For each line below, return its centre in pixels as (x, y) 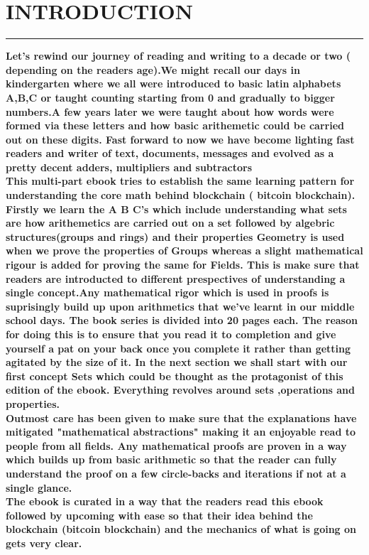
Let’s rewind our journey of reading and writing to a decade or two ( (178, 56)
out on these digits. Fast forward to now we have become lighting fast (180, 139)
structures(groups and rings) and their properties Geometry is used (175, 236)
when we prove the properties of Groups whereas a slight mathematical (184, 250)
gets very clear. (44, 543)
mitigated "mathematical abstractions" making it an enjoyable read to (181, 432)
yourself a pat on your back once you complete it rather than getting (178, 348)
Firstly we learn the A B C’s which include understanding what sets (176, 209)
